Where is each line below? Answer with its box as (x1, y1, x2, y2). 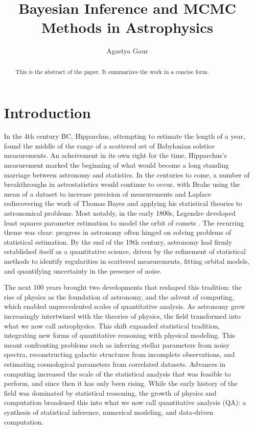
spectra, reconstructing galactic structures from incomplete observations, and (4, 349, 235, 359)
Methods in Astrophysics (41, 17, 213, 37)
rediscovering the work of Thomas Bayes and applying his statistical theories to (4, 198, 242, 208)
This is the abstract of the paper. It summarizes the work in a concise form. (15, 67, 209, 76)
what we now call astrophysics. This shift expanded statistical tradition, (4, 320, 220, 330)
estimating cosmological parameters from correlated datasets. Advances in (4, 358, 226, 369)
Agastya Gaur (106, 46, 148, 56)
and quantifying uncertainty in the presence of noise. (4, 265, 162, 276)
